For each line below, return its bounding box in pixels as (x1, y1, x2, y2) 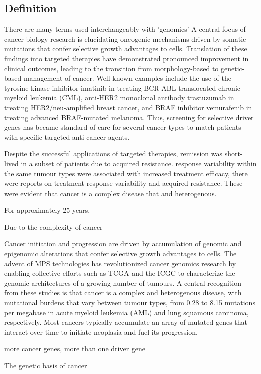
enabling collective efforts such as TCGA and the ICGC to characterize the (4, 268, 235, 278)
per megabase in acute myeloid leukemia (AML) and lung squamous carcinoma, (4, 307, 249, 317)
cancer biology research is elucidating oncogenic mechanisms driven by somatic (4, 33, 246, 44)
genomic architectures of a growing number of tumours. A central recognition (4, 277, 241, 288)
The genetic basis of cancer (4, 360, 87, 371)
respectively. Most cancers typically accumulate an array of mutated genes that (4, 317, 247, 327)
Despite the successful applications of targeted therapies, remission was (4, 148, 222, 159)
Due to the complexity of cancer (4, 221, 103, 232)
